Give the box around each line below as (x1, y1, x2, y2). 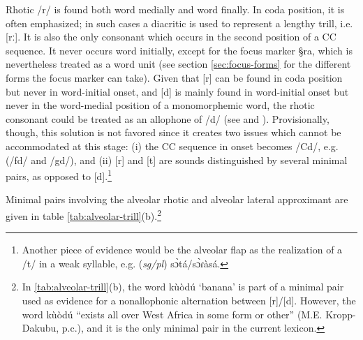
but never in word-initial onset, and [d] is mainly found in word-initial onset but (6, 84, 349, 98)
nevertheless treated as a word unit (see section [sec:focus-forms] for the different (6, 57, 351, 71)
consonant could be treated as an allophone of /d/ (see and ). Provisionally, (6, 111, 329, 126)
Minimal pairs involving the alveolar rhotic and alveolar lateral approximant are (6, 192, 348, 207)
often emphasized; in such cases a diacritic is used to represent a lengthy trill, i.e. (6, 15, 353, 30)
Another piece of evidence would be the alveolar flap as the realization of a (22, 242, 343, 257)
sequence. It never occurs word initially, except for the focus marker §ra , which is (6, 43, 353, 57)
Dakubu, (22, 320, 59, 335)
